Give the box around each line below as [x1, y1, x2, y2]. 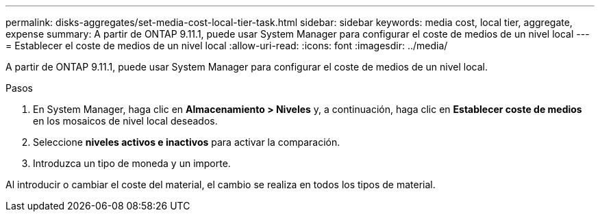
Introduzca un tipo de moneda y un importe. [33, 157, 231, 169]
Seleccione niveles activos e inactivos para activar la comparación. [33, 136, 340, 148]
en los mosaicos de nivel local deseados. [33, 115, 218, 127]
